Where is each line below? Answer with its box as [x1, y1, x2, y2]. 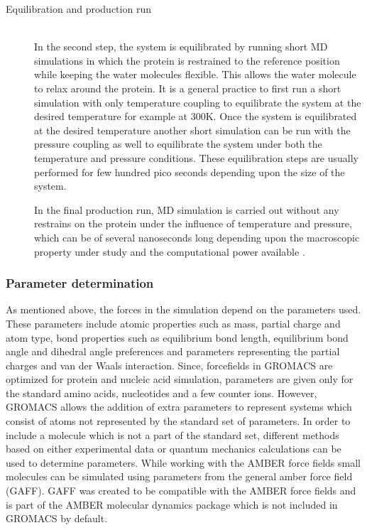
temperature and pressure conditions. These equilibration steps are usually [34, 150, 358, 165]
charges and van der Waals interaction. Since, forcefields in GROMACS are [6, 357, 333, 372]
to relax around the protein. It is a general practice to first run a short [34, 80, 341, 95]
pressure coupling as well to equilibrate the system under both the [34, 136, 322, 151]
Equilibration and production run [6, 1, 151, 16]
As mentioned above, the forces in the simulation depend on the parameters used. [6, 302, 361, 317]
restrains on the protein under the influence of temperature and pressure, [34, 216, 352, 231]
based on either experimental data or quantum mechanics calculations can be [6, 441, 341, 456]
